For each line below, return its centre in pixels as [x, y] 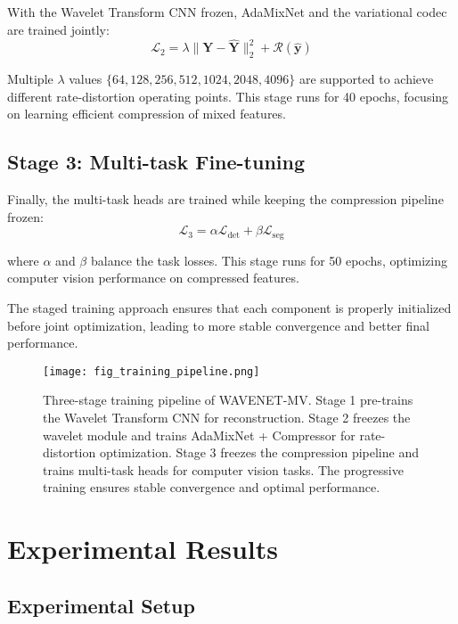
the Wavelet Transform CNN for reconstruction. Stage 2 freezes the [227, 418]
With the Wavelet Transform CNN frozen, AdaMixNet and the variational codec [227, 12]
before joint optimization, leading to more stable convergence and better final [218, 325]
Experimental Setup [101, 605]
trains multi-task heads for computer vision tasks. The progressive [223, 469]
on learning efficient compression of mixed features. [147, 114]
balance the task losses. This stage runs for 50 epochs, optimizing [269, 260]
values [86, 79]
